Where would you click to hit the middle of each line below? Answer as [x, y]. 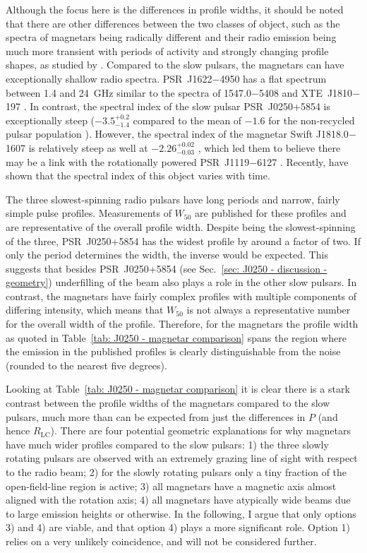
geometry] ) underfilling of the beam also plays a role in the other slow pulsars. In [181, 282]
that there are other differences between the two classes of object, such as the [173, 23]
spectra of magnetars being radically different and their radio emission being [171, 37]
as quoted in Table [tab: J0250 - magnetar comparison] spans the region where [176, 337]
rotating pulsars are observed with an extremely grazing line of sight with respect [182, 458]
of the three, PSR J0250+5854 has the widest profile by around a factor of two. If [183, 240]
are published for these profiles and [271, 213]
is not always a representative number [269, 310]
